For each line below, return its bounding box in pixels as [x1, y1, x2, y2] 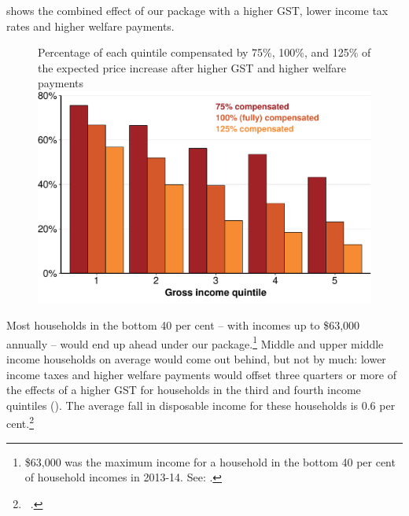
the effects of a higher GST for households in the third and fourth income [6, 381, 361, 398]
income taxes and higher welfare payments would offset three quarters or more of [6, 366, 396, 382]
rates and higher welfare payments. [6, 17, 175, 34]
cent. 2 [6, 413, 35, 431]
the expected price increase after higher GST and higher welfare [38, 59, 347, 76]
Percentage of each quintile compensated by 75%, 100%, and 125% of [38, 44, 371, 61]
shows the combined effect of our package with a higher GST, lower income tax [6, 2, 389, 18]
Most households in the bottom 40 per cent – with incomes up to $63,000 [6, 317, 360, 334]
